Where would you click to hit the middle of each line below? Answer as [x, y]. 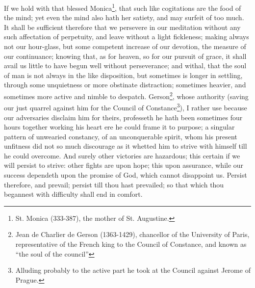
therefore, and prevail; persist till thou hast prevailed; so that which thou [114, 184]
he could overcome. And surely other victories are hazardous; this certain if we [122, 155]
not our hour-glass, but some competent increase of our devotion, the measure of [125, 46]
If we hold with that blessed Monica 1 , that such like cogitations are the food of [123, 7]
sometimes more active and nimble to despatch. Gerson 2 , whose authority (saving [126, 95]
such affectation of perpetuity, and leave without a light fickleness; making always [127, 37]
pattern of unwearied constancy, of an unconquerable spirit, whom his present [121, 136]
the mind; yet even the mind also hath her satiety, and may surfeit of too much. [124, 17]
